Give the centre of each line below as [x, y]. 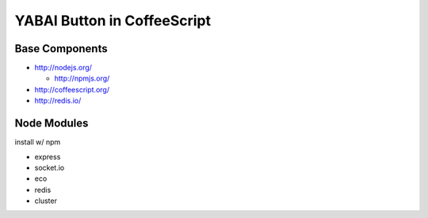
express [48, 156]
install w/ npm [38, 142]
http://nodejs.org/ [63, 68]
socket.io [50, 167]
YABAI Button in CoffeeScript [113, 21]
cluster [46, 201]
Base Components [61, 49]
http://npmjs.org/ [82, 78]
